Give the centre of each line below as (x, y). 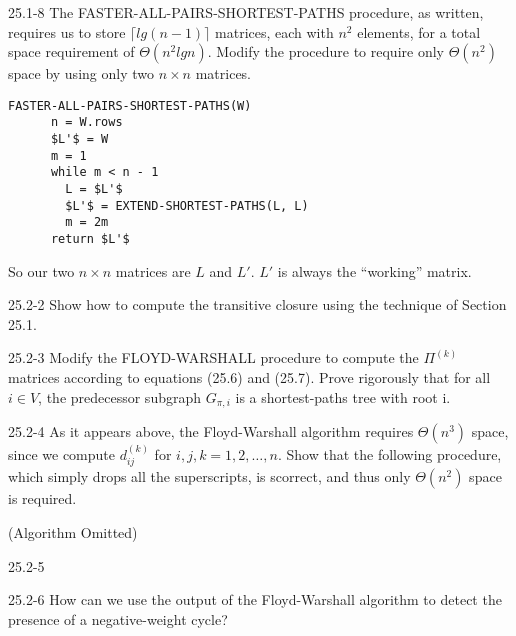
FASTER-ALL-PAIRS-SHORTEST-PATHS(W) (130, 105)
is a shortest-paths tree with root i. (343, 396)
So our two (41, 270)
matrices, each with (274, 31)
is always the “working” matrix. (374, 270)
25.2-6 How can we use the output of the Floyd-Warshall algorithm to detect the (255, 599)
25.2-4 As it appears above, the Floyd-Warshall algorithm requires (211, 431)
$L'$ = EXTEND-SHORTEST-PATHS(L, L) (187, 205)
